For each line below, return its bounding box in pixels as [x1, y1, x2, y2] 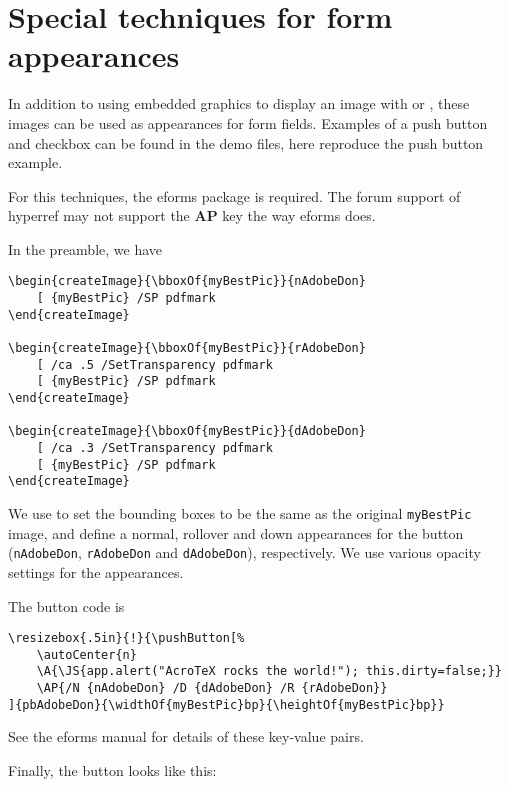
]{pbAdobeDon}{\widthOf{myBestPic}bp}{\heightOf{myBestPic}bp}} [8, 697, 445, 712]
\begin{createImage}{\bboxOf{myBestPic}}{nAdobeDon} [8, 274, 366, 289]
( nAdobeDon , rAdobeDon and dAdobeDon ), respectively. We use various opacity [8, 542, 481, 563]
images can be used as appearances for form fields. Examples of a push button [8, 112, 488, 133]
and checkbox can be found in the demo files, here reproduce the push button [8, 132, 484, 153]
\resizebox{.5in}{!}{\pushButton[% [8, 631, 245, 646]
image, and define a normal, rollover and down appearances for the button [8, 522, 464, 543]
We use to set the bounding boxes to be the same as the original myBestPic [8, 503, 472, 523]
